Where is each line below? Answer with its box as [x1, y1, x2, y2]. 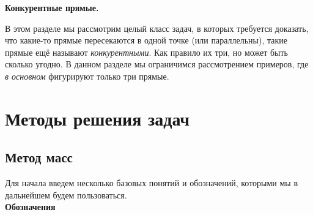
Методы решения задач [5, 105, 190, 130]
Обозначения [5, 200, 56, 213]
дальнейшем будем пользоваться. [5, 188, 127, 201]
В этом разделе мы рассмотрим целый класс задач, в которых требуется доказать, [5, 21, 309, 34]
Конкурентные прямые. [5, 1, 99, 13]
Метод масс [5, 148, 73, 167]
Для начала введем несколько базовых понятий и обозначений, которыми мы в [5, 176, 298, 189]
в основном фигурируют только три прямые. [5, 69, 169, 82]
